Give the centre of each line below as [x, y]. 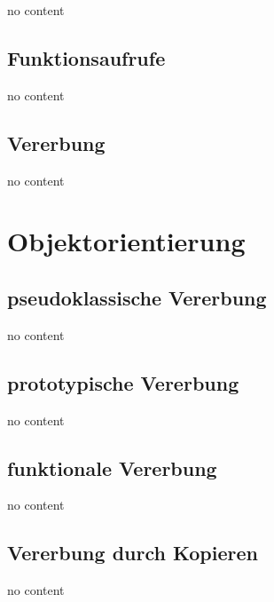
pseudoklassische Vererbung [137, 297]
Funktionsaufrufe [86, 57]
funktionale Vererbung [112, 467]
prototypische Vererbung [123, 382]
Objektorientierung [126, 241]
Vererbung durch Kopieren [133, 553]
